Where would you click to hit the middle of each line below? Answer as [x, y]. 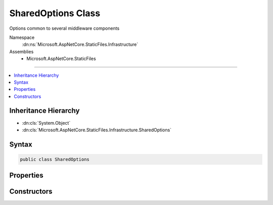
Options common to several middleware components [64, 28]
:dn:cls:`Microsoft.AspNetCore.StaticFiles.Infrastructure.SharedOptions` [97, 130]
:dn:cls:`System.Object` [46, 123]
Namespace [22, 37]
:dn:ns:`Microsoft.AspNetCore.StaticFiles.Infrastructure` [80, 44]
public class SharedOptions [55, 159]
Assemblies [21, 52]
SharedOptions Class [55, 13]
